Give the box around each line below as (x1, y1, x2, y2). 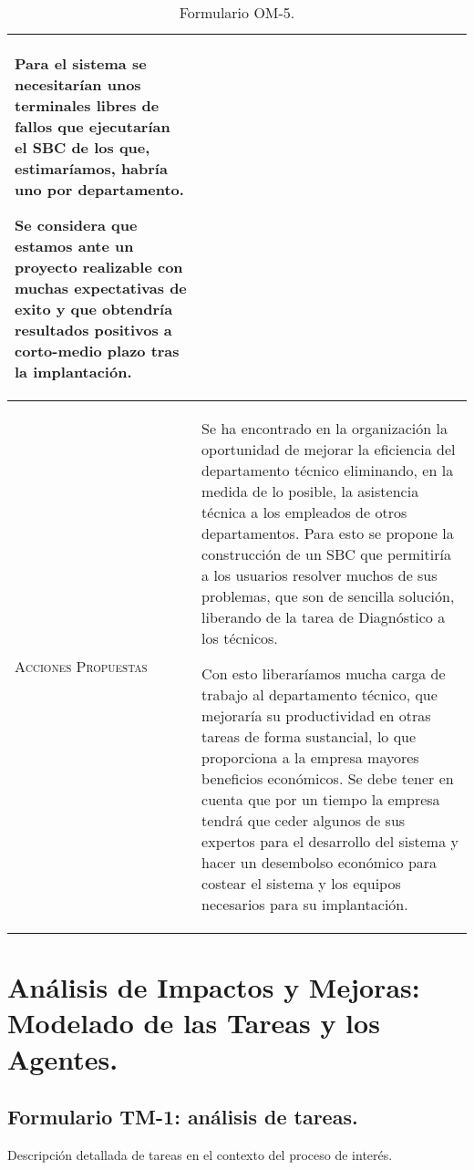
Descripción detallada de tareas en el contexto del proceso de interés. (7, 1144, 393, 1164)
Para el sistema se (15, 53, 147, 74)
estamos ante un (15, 235, 134, 256)
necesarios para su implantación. (201, 894, 408, 915)
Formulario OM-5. (179, 2, 295, 23)
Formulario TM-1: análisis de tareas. (7, 1103, 358, 1131)
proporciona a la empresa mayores (201, 747, 419, 768)
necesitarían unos (15, 74, 141, 95)
